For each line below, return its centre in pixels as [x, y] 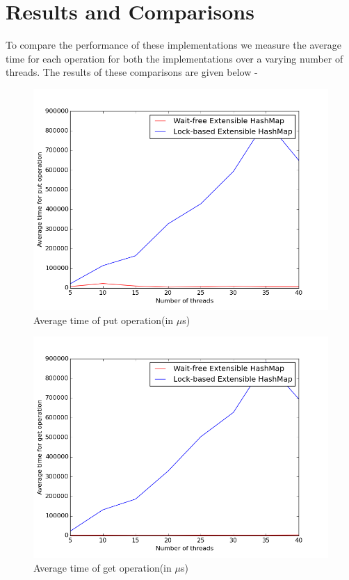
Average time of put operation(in [104, 320]
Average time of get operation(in [103, 567]
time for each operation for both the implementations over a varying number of [174, 58]
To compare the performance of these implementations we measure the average [173, 45]
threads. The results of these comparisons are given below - [132, 72]
